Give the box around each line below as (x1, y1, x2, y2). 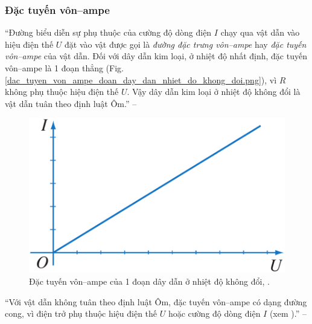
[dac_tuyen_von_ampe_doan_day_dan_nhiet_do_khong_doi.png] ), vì (5, 73, 277, 86)
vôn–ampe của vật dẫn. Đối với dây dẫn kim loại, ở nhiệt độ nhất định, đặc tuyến (5, 50, 307, 62)
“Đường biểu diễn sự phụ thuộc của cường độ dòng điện (5, 26, 212, 39)
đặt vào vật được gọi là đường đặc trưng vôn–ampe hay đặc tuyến (65, 37, 307, 50)
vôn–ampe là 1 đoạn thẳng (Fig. (5, 62, 124, 74)
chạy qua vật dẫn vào (220, 26, 300, 39)
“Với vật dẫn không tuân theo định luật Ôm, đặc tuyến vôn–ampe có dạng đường (5, 295, 307, 308)
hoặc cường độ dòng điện (168, 307, 261, 320)
